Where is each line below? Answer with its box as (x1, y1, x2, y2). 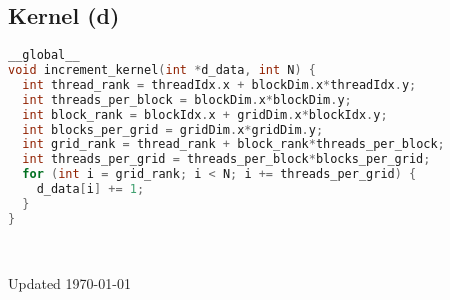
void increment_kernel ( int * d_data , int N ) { (8, 63, 316, 78)
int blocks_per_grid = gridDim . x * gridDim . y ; (22, 122, 324, 137)
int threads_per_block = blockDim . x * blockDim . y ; (22, 92, 352, 107)
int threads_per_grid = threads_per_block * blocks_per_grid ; (22, 152, 431, 167)
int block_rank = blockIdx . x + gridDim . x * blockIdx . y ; (22, 107, 388, 122)
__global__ (8, 48, 80, 63)
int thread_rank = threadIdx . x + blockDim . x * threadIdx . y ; (22, 77, 417, 92)
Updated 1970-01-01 (8, 273, 131, 294)
